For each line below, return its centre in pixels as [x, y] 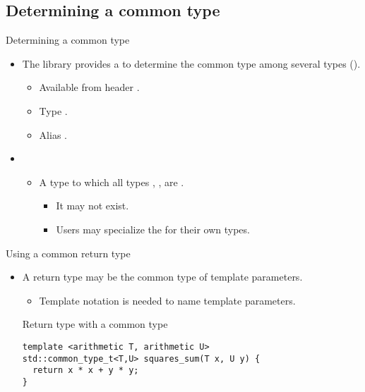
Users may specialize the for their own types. [153, 229]
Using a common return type [68, 253]
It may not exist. [92, 206]
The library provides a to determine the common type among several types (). [191, 63]
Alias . [53, 134]
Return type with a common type [95, 324]
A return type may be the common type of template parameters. [162, 277]
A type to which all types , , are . [112, 182]
